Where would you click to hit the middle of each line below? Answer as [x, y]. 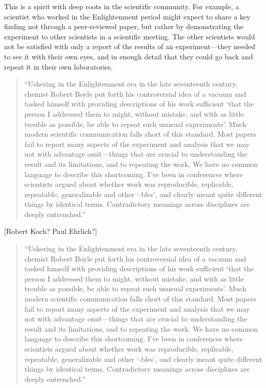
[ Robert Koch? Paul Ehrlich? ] [51, 231]
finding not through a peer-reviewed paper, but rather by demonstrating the [124, 26]
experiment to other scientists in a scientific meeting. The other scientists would [130, 36]
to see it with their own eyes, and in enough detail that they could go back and [129, 56]
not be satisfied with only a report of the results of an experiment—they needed [130, 46]
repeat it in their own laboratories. [59, 66]
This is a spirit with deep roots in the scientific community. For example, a [122, 6]
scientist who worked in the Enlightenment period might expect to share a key [127, 16]
